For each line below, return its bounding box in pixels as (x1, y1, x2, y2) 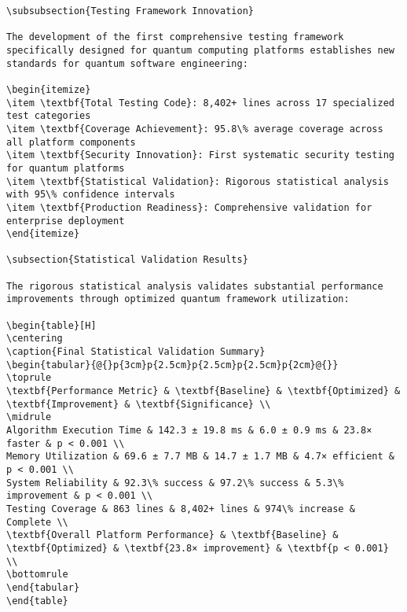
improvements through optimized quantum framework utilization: (6, 293, 350, 305)
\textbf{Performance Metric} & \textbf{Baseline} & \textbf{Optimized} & (6, 385, 401, 397)
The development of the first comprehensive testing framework (6, 31, 344, 43)
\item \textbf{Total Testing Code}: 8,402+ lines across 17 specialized (6, 97, 394, 109)
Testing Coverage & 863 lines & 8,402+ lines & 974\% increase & (6, 503, 355, 514)
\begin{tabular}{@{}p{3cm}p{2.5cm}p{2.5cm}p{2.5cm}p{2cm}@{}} (6, 359, 339, 371)
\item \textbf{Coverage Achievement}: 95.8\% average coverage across (6, 123, 383, 135)
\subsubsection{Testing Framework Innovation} (6, 6, 254, 17)
